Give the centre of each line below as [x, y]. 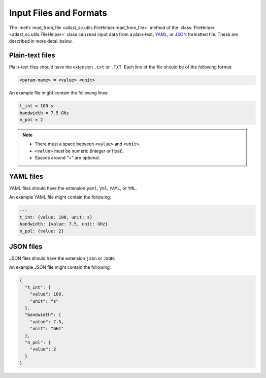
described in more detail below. [41, 41]
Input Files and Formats [58, 13]
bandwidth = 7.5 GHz [44, 113]
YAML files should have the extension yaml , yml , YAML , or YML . [73, 188]
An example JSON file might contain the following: [60, 267]
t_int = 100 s [36, 106]
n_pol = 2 [31, 120]
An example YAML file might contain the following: [60, 197]
